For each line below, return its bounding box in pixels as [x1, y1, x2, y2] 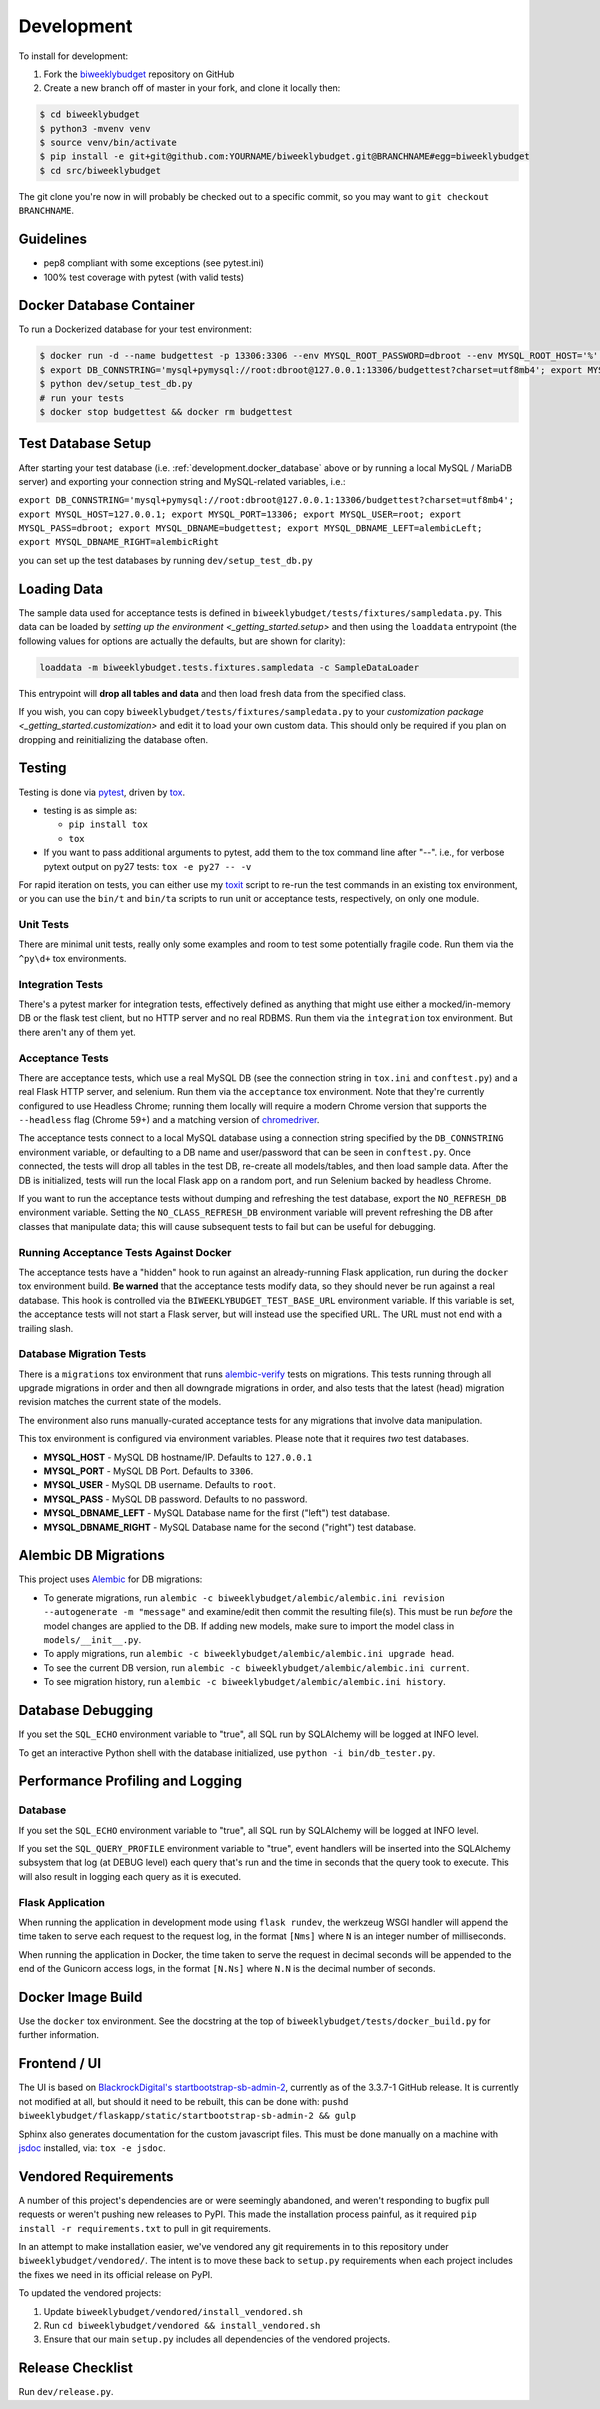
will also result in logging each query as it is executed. [18, 1870, 242, 1882]
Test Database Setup [18, 435, 152, 452]
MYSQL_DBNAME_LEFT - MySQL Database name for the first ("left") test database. [43, 1507, 390, 1519]
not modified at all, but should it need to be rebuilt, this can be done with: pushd [18, 2095, 349, 2107]
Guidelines [18, 231, 87, 248]
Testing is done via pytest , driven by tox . [18, 786, 185, 798]
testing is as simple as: [43, 804, 138, 816]
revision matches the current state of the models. [18, 1396, 222, 1408]
